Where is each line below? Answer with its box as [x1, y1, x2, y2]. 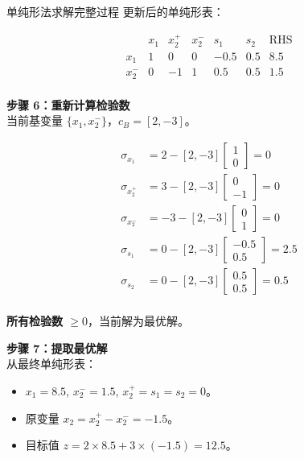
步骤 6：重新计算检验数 [6, 96, 130, 113]
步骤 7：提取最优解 [6, 339, 108, 356]
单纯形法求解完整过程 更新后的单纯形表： [6, 3, 224, 19]
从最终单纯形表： [6, 355, 97, 372]
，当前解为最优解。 [88, 312, 190, 329]
